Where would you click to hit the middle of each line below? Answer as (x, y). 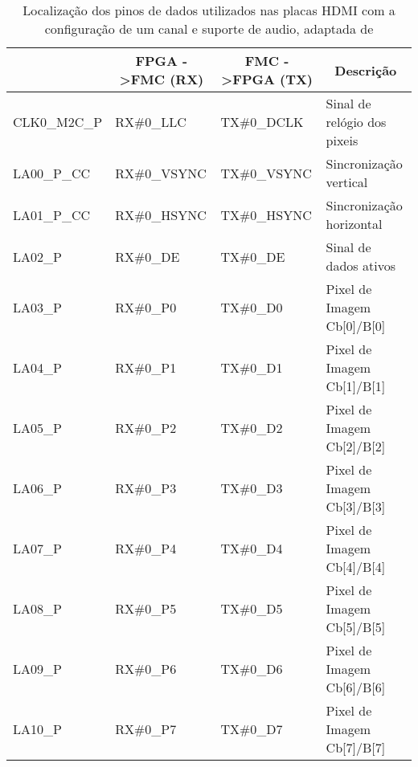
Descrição (366, 70)
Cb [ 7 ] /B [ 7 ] (356, 747)
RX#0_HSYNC (161, 214)
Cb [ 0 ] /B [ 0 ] (356, 326)
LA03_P (37, 307)
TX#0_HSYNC (266, 214)
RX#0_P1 (146, 367)
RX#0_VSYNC (161, 173)
